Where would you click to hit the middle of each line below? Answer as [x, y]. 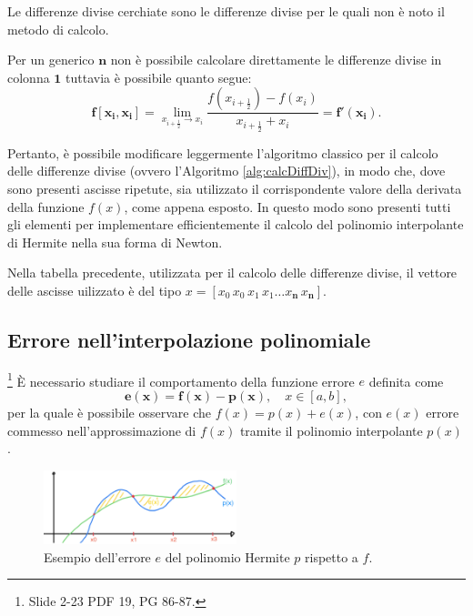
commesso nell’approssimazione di [102, 430]
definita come [406, 381]
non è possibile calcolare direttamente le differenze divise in [276, 60]
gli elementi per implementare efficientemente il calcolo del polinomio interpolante [236, 224]
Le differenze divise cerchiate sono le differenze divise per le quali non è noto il [226, 11]
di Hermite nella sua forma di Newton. [115, 242]
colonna [29, 77]
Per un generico [51, 60]
